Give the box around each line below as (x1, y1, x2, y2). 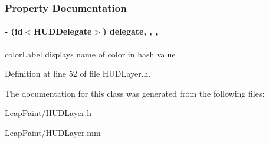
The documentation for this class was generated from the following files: (5, 87, 265, 99)
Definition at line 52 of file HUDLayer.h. (5, 67, 151, 80)
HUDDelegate (34, 25, 92, 38)
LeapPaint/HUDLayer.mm (5, 127, 101, 139)
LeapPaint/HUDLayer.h (5, 107, 92, 119)
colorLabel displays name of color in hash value (5, 47, 176, 60)
